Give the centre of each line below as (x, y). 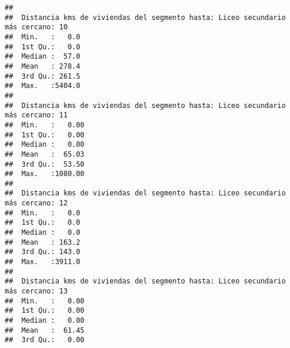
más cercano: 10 (36, 27)
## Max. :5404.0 (42, 86)
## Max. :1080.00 (45, 174)
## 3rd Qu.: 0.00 (45, 340)
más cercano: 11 (36, 115)
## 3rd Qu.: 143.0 (42, 252)
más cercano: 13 (36, 291)
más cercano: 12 (36, 203)
